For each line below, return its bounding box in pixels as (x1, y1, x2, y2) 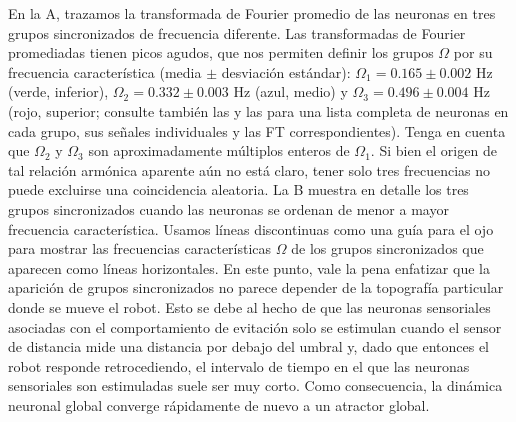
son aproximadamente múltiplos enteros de (88, 140, 350, 161)
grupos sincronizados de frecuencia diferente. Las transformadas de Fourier (8, 22, 466, 43)
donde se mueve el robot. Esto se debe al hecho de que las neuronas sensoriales (8, 296, 491, 317)
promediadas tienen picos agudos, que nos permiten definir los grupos (8, 42, 434, 63)
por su (453, 42, 493, 63)
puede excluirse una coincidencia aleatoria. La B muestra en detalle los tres (8, 179, 469, 200)
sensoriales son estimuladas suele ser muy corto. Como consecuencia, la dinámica (8, 375, 503, 396)
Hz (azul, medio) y (233, 81, 348, 102)
